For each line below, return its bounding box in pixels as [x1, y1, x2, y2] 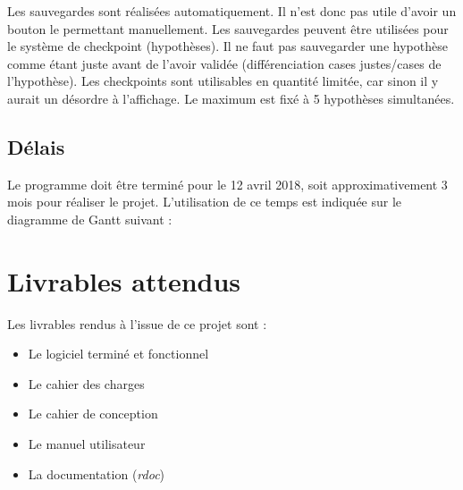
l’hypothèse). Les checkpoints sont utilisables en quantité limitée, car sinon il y [7, 72, 439, 90]
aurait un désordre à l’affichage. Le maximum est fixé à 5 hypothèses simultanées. [7, 89, 455, 107]
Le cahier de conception [28, 404, 158, 423]
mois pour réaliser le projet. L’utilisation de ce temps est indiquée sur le [7, 192, 402, 211]
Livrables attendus [7, 262, 241, 299]
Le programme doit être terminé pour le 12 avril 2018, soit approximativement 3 [7, 174, 448, 193]
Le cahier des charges [28, 374, 145, 393]
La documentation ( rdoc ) [28, 464, 165, 483]
